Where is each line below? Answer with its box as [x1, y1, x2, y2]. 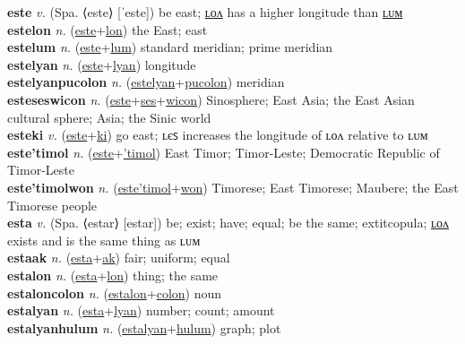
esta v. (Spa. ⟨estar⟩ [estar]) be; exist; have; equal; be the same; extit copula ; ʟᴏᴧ [7, 213, 450, 232]
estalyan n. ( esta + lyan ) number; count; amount [7, 301, 275, 320]
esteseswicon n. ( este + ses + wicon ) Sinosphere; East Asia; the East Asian [7, 90, 415, 108]
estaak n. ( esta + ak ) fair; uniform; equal [7, 248, 230, 267]
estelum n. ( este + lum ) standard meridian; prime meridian [7, 38, 333, 56]
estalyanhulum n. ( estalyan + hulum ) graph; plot [7, 318, 281, 337]
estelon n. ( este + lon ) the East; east [7, 20, 208, 39]
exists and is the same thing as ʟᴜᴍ [7, 230, 201, 249]
